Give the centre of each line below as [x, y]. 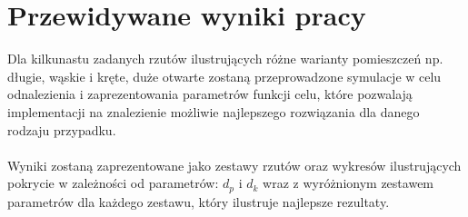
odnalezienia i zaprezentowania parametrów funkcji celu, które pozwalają [210, 94]
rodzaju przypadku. [62, 129]
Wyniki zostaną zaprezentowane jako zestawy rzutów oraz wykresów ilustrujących [234, 165]
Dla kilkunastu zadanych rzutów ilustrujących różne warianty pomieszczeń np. [225, 59]
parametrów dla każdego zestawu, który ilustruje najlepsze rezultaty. [199, 201]
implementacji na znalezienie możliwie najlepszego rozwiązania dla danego [214, 111]
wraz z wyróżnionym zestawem [349, 183]
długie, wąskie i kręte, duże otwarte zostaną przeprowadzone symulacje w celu [224, 76]
